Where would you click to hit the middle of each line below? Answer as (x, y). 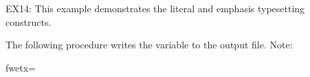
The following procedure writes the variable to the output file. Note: (149, 45)
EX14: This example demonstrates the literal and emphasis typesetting (155, 8)
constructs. (29, 21)
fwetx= (21, 67)
